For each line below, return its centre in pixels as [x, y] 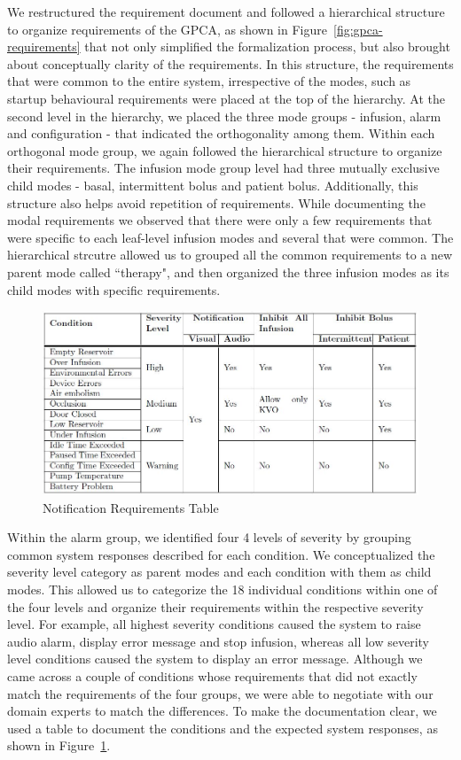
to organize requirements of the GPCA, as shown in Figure [167, 29]
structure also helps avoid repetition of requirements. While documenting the [216, 202]
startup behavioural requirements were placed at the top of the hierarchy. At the [226, 98]
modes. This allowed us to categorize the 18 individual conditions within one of [223, 589]
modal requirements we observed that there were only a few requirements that [220, 220]
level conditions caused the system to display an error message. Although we [215, 659]
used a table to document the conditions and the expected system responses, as [223, 728]
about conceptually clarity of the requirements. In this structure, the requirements [230, 63]
